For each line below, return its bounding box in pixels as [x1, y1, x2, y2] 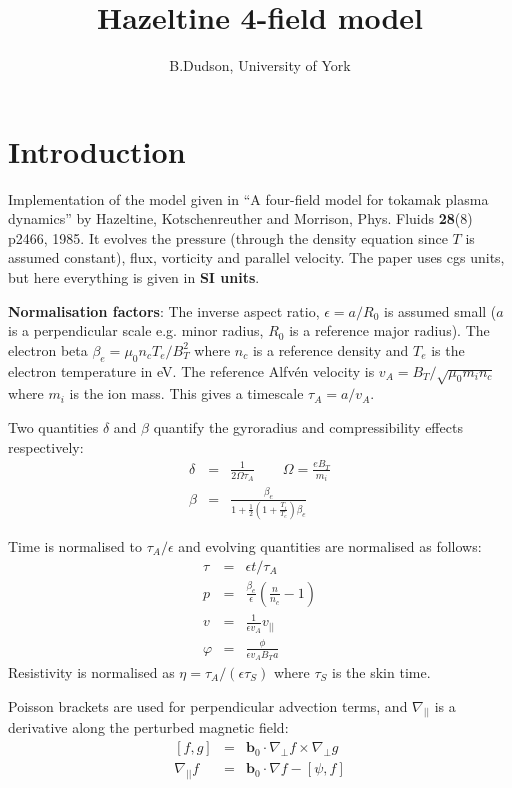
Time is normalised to [8, 535, 142, 556]
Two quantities [8, 416, 99, 437]
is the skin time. [332, 662, 431, 682]
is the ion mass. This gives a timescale [69, 383, 304, 404]
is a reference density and [252, 339, 409, 360]
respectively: [8, 436, 84, 457]
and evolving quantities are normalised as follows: [178, 535, 482, 556]
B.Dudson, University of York [169, 55, 351, 76]
